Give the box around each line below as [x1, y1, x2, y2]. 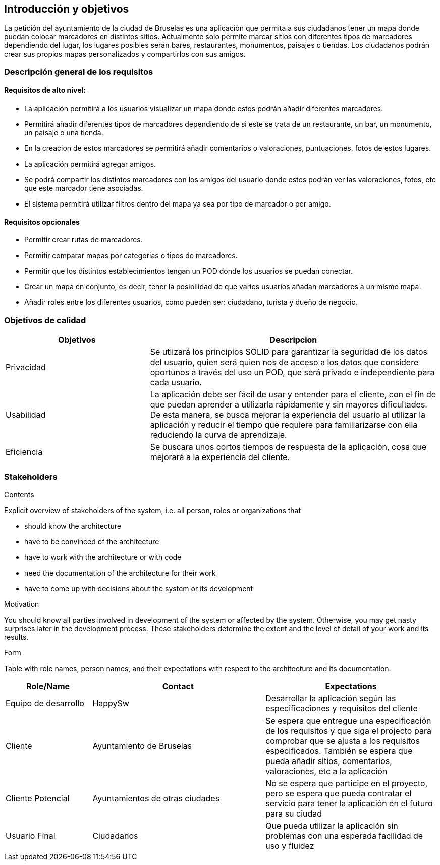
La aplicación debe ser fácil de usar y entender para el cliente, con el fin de [150, 389, 436, 399]
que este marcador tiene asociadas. [24, 184, 143, 193]
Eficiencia [6, 446, 43, 457]
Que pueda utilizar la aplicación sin [265, 820, 398, 831]
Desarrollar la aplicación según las [265, 693, 396, 703]
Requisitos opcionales [4, 217, 80, 226]
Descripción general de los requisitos [4, 66, 153, 77]
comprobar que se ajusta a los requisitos [265, 735, 420, 746]
